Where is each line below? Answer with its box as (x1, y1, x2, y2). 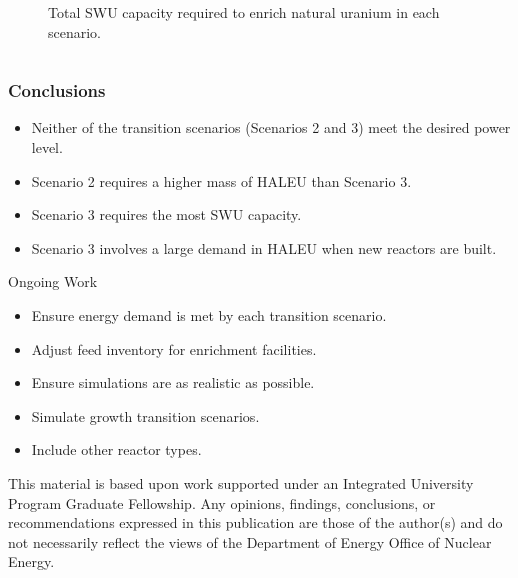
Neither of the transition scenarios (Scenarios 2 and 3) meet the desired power (31, 117, 511, 138)
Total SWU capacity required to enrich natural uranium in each (48, 2, 440, 22)
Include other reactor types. (31, 439, 202, 460)
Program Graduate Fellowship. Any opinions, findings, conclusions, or (8, 492, 436, 513)
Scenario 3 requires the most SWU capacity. (31, 204, 302, 225)
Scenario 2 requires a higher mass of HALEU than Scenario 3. (31, 170, 412, 191)
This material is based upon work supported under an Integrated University (8, 472, 474, 493)
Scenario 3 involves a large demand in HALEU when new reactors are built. (31, 237, 497, 258)
